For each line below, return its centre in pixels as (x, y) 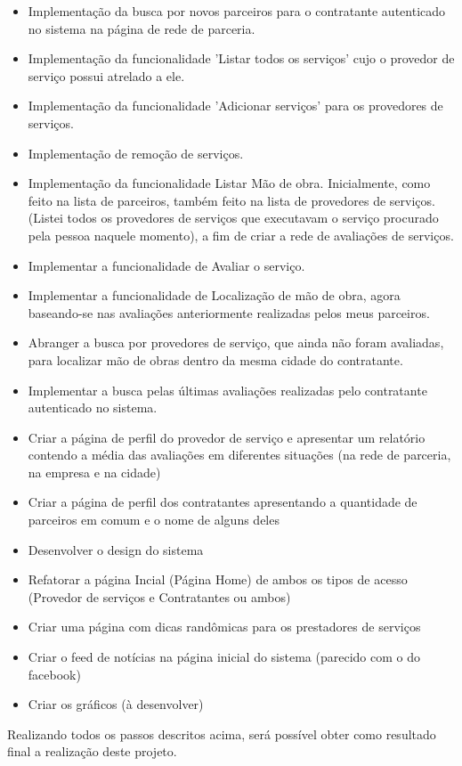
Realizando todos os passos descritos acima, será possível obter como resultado (222, 733)
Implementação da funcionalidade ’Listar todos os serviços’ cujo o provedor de (241, 58)
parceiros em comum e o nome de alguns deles (154, 520)
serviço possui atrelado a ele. (106, 75)
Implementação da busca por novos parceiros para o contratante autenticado (237, 11)
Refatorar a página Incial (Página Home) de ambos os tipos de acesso (218, 579)
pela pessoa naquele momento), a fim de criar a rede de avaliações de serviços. (241, 235)
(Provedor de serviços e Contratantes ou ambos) (159, 596)
